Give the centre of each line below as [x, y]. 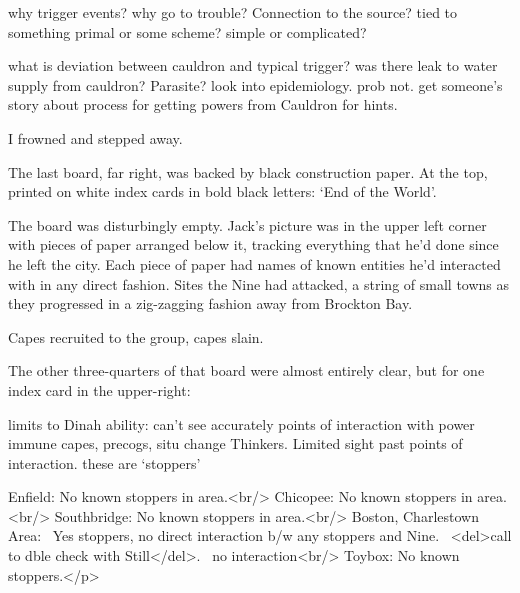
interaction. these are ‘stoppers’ [104, 462]
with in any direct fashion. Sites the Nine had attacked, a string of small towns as [259, 283]
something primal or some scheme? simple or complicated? [187, 31]
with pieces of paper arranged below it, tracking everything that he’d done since [253, 244]
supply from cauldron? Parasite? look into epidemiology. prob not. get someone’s [255, 84]
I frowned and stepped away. [95, 137]
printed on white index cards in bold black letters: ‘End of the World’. [222, 191]
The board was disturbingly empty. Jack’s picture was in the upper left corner [247, 224]
